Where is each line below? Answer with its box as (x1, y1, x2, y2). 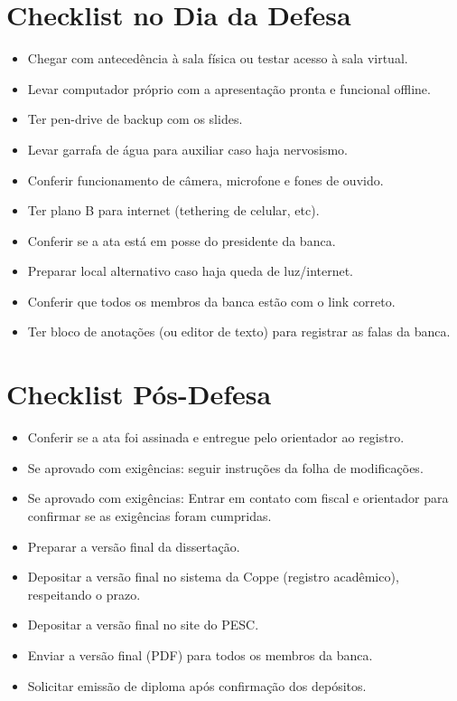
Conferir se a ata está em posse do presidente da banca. (27, 231, 336, 250)
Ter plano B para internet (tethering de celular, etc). (27, 201, 320, 220)
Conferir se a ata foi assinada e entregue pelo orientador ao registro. (27, 428, 405, 447)
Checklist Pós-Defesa (6, 375, 272, 412)
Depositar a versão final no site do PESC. (27, 615, 259, 634)
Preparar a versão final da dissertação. (27, 536, 240, 555)
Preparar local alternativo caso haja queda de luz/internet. (27, 261, 354, 280)
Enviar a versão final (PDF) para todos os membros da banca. (27, 645, 373, 664)
